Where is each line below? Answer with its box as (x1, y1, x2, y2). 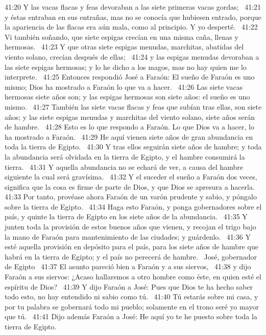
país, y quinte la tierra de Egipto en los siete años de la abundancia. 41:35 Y (5, 211, 248, 222)
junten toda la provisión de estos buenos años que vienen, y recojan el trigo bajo (5, 221, 256, 232)
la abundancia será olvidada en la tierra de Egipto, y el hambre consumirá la (5, 151, 245, 162)
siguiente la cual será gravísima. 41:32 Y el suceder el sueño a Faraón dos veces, (5, 171, 257, 182)
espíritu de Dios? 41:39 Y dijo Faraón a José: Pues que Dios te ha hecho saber (5, 281, 253, 292)
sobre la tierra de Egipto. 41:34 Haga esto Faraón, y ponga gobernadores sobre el (5, 201, 262, 212)
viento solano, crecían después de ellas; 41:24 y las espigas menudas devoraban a (5, 51, 259, 62)
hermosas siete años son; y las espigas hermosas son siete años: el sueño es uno (5, 91, 250, 102)
